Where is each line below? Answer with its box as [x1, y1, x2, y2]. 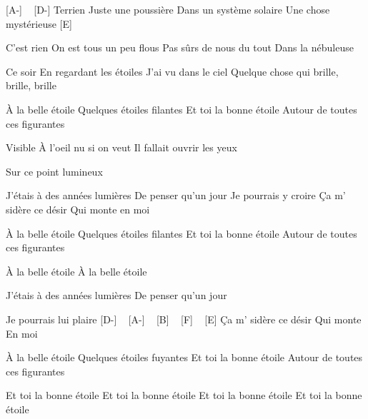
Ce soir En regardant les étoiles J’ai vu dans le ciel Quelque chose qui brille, [6, 64, 339, 79]
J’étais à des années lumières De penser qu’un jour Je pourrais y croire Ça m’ [6, 188, 346, 203]
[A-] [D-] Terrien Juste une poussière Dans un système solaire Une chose [6, 2, 330, 16]
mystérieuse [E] [6, 16, 72, 31]
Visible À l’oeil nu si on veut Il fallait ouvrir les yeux [6, 140, 237, 155]
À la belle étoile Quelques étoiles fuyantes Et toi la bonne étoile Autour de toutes [6, 350, 363, 365]
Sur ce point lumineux [6, 163, 103, 178]
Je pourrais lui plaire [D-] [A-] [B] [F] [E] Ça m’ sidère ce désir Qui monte [6, 311, 362, 326]
